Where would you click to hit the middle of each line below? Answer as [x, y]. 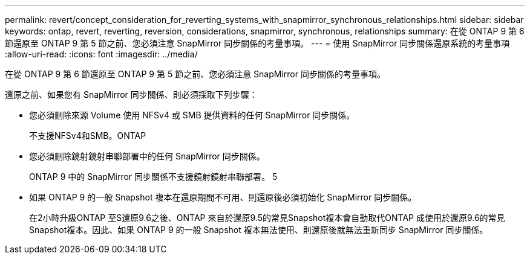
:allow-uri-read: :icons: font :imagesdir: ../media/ [101, 54]
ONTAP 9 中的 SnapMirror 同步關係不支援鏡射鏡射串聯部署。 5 [153, 177]
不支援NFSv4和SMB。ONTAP [88, 136]
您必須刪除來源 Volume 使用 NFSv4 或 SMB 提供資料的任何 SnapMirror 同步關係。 [192, 115]
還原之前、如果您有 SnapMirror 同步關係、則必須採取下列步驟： [131, 94]
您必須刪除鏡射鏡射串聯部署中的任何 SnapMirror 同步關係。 [147, 156]
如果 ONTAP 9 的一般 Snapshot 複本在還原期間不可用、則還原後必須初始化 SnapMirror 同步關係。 [223, 197]
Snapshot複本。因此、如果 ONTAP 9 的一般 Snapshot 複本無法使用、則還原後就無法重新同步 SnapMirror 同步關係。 [259, 230]
